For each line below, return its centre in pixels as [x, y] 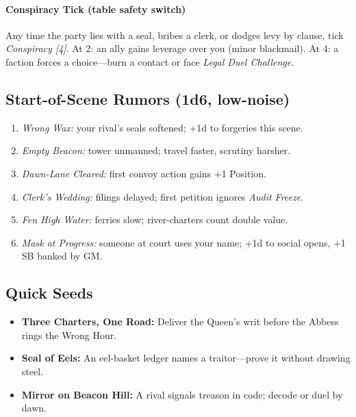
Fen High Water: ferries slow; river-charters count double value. [155, 219]
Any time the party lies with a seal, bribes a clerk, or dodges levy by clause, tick [175, 35]
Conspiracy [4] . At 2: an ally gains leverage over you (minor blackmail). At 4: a [172, 48]
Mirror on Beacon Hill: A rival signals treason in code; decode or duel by [182, 394]
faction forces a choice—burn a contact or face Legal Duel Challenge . [150, 61]
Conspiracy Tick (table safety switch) [96, 9]
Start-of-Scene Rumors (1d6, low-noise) [148, 98]
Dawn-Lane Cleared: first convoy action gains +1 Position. [144, 173]
